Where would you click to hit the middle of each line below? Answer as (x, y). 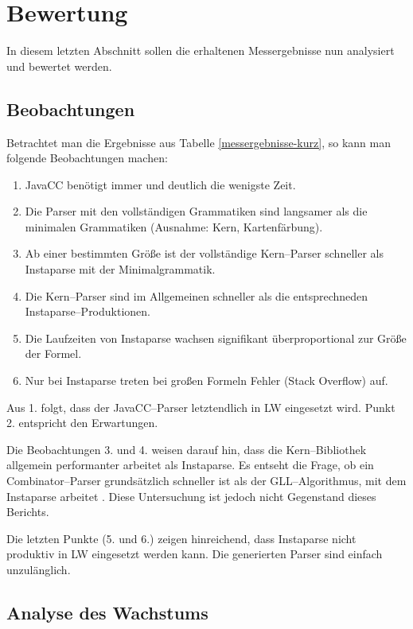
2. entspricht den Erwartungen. (82, 423)
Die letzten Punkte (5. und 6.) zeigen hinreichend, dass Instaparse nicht (181, 538)
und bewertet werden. (59, 66)
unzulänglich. (39, 569)
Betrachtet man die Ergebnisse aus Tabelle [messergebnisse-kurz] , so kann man (199, 142)
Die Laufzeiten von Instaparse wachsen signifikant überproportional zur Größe (216, 338)
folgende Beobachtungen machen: (87, 158)
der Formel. (53, 353)
